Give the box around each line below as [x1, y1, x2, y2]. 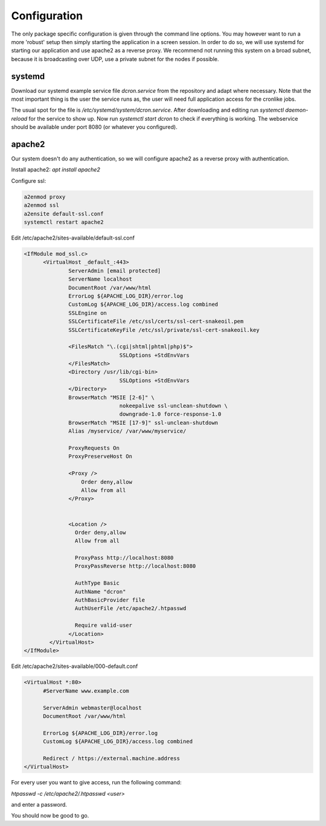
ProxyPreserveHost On [68, 453, 133, 460]
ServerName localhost [68, 276, 133, 283]
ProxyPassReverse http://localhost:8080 [74, 563, 196, 570]
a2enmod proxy [24, 193, 66, 200]
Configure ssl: [11, 177, 46, 184]
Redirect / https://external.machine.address [43, 755, 181, 761]
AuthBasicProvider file [74, 597, 145, 603]
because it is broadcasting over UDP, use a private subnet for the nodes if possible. [11, 55, 220, 63]
